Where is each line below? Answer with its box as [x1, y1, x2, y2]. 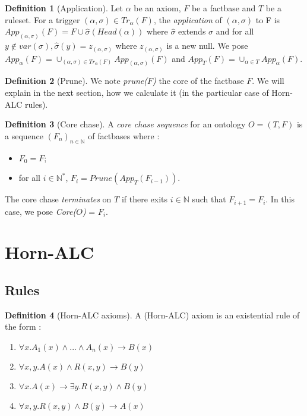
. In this [265, 193, 295, 205]
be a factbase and [191, 2, 256, 14]
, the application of [153, 13, 222, 26]
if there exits [121, 193, 168, 205]
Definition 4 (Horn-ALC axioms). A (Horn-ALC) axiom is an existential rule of [5, 308, 300, 321]
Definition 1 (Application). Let [5, 2, 123, 14]
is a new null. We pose [166, 39, 248, 52]
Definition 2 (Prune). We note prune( [5, 74, 147, 87]
